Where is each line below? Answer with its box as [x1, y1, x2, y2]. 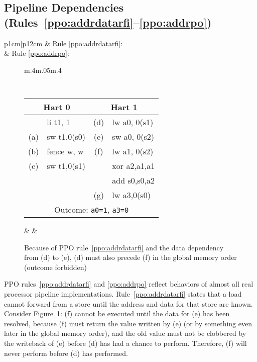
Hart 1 [110, 101, 138, 113]
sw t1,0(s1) [47, 160, 85, 172]
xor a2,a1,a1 [112, 160, 155, 172]
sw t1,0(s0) [47, 131, 85, 143]
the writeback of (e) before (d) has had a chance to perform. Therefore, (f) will [4, 337, 247, 348]
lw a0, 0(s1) [112, 116, 154, 128]
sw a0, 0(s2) [112, 131, 155, 143]
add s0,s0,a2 [112, 174, 155, 187]
